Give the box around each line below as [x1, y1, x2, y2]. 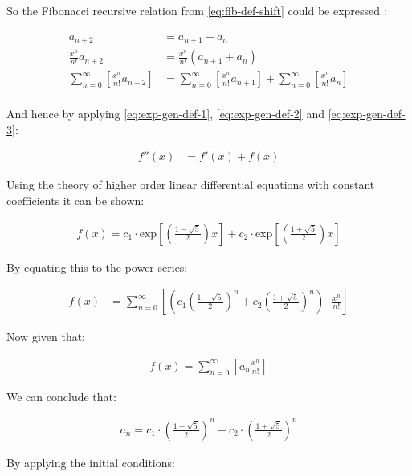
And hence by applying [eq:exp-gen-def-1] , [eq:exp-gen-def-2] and [6, 105, 324, 122]
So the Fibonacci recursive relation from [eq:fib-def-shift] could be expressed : [6, 2, 387, 18]
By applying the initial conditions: [6, 453, 175, 470]
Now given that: [6, 328, 85, 345]
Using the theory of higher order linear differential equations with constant [6, 176, 375, 193]
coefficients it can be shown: [6, 191, 145, 208]
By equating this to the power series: [6, 258, 188, 275]
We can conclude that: [6, 388, 116, 404]
